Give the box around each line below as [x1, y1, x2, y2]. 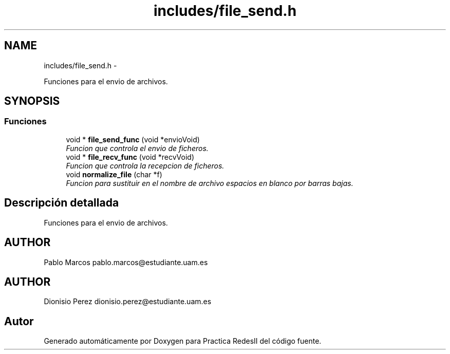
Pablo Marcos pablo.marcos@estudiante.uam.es [44, 257, 208, 267]
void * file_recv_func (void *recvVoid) [66, 152, 195, 161]
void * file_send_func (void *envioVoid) [66, 135, 200, 144]
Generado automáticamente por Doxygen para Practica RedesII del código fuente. [44, 337, 322, 346]
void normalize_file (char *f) [66, 170, 162, 179]
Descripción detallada [4, 196, 119, 210]
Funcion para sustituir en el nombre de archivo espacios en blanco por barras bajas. [66, 178, 353, 188]
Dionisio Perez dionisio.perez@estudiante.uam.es [44, 297, 212, 306]
